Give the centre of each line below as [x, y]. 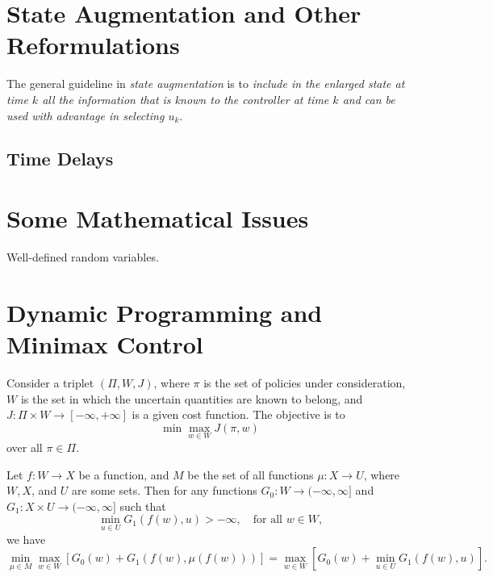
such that [143, 506]
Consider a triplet [50, 382]
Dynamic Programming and [165, 312]
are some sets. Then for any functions [165, 490]
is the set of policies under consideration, [305, 382]
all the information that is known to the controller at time [186, 99]
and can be [369, 99]
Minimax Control [105, 343]
